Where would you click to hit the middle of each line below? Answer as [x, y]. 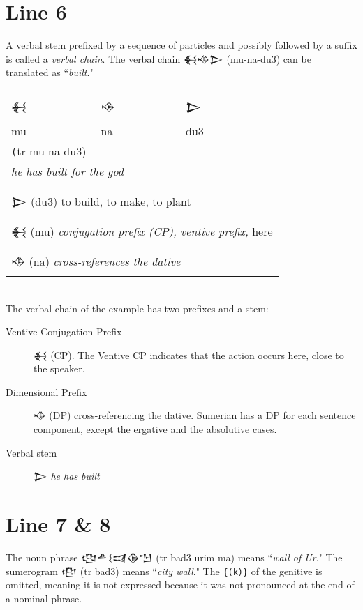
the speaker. [59, 368]
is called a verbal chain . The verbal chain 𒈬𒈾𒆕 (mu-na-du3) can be [158, 58]
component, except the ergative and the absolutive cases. [155, 429]
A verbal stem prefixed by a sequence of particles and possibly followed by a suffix [181, 45]
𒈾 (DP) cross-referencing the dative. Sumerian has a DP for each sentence [195, 415]
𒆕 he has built [67, 476]
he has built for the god [67, 171]
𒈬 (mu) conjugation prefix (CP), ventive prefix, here [142, 231]
